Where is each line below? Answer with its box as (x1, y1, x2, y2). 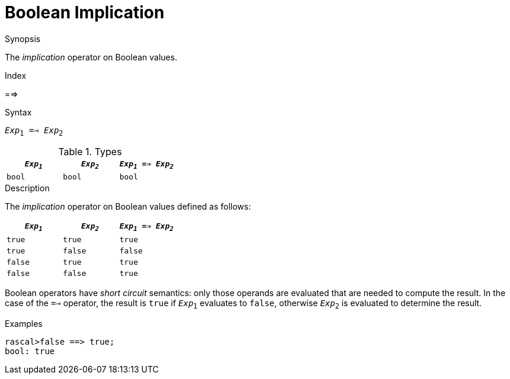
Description (5, 183, 50, 194)
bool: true (5, 346, 55, 356)
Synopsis (5, 33, 41, 44)
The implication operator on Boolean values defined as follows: (5, 201, 251, 212)
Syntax (5, 107, 32, 117)
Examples (5, 318, 43, 329)
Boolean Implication (5, 2, 165, 23)
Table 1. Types (58, 145, 122, 158)
